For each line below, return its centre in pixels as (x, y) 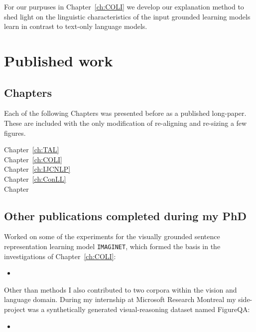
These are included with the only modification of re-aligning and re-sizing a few (126, 123)
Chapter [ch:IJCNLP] (37, 169)
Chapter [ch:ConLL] (35, 178)
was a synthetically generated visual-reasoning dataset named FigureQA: (139, 309)
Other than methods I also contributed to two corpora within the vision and (121, 289)
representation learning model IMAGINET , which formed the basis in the (112, 246)
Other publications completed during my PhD (126, 215)
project (15, 309)
